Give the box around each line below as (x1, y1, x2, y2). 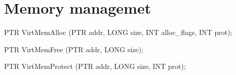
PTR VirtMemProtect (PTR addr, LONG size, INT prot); (4, 61, 186, 71)
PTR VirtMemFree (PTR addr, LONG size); (4, 44, 143, 54)
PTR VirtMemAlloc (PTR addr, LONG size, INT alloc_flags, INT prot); (4, 27, 232, 37)
